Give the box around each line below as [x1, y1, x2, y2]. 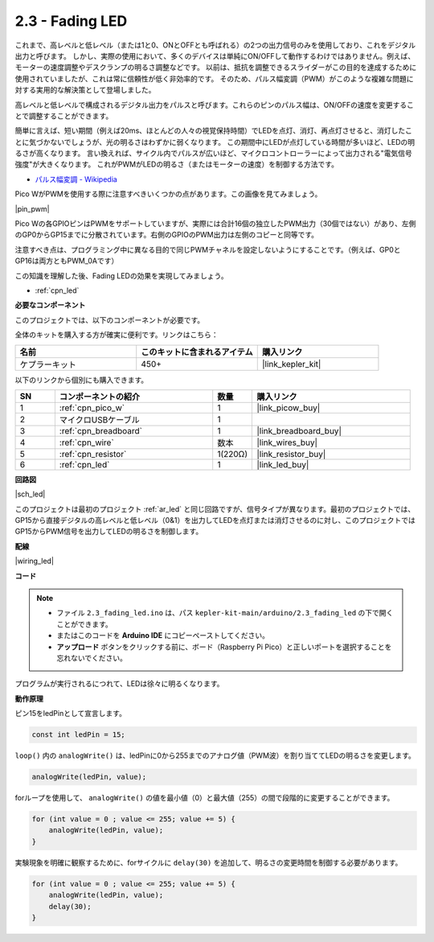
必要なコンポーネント [14, 300, 86, 310]
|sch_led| [14, 489, 46, 499]
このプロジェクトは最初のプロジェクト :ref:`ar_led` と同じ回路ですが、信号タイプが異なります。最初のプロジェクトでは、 [14, 504, 416, 514]
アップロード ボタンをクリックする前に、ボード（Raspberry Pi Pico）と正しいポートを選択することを [56, 642, 392, 652]
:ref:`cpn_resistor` [59, 448, 127, 459]
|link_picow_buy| [256, 402, 321, 413]
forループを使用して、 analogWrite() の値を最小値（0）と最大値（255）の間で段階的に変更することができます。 [14, 793, 395, 803]
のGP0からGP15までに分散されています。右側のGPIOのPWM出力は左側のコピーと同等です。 [14, 230, 319, 240]
